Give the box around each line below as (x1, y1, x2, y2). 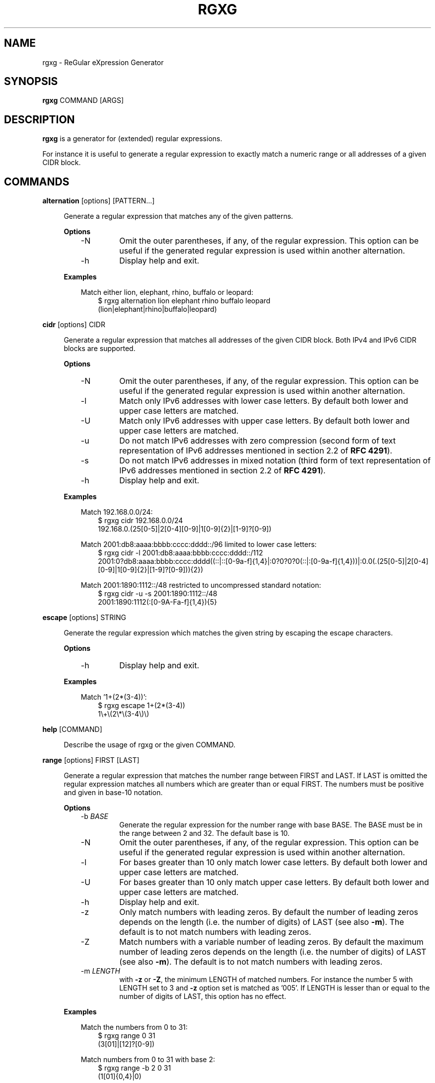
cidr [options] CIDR (42, 320, 105, 329)
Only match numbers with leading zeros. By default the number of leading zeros (119, 907, 418, 917)
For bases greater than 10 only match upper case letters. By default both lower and (119, 877, 429, 888)
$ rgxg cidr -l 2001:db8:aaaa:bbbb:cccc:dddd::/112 (98, 548, 263, 557)
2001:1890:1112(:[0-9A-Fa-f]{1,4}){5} (98, 598, 217, 607)
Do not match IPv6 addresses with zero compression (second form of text (119, 436, 396, 446)
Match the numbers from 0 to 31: (80, 1023, 188, 1032)
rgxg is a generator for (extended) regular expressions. (42, 134, 222, 143)
